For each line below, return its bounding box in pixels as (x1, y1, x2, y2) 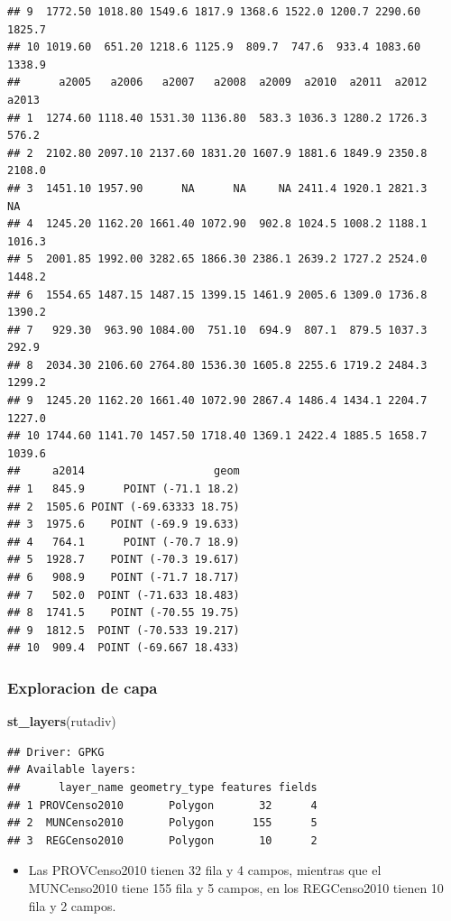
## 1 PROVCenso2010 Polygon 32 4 (7, 798, 318, 812)
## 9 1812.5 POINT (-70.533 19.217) (7, 623, 240, 637)
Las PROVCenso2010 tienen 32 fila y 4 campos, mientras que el (28, 861, 382, 880)
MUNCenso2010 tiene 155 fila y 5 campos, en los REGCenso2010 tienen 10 (28, 878, 444, 897)
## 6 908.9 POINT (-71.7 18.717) (7, 571, 240, 584)
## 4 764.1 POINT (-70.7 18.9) (7, 535, 240, 548)
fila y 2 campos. (28, 896, 116, 915)
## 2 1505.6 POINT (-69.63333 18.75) (7, 500, 240, 513)
